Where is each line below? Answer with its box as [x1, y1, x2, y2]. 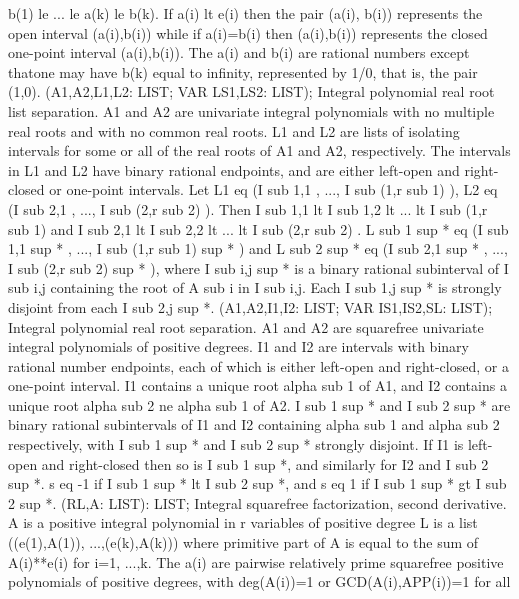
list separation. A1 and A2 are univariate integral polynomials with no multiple [8, 100, 495, 121]
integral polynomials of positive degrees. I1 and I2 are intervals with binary [8, 336, 469, 357]
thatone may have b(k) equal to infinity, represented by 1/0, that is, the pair [8, 61, 478, 82]
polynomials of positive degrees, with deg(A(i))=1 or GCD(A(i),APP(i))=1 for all [8, 571, 511, 592]
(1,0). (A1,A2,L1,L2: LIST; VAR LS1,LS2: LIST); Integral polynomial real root [8, 81, 495, 102]
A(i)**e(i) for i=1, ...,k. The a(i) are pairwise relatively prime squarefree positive [8, 551, 504, 572]
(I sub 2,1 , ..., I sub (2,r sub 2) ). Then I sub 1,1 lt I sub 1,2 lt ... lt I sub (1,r [8, 198, 488, 219]
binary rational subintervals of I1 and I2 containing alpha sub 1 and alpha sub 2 [8, 414, 500, 435]
